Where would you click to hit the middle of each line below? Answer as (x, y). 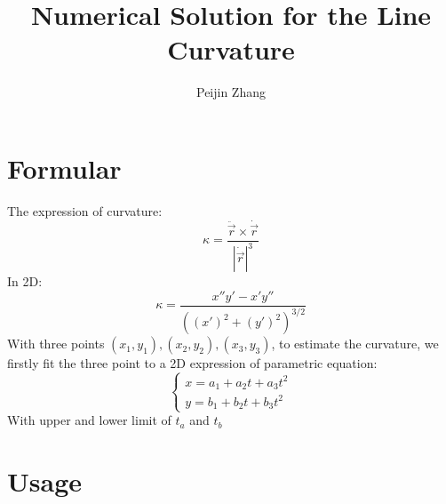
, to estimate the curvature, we (355, 344)
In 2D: (25, 281)
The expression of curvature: (85, 210)
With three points (56, 344)
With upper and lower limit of (89, 420)
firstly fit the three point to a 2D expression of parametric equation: (192, 363)
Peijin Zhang (231, 92)
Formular (64, 168)
